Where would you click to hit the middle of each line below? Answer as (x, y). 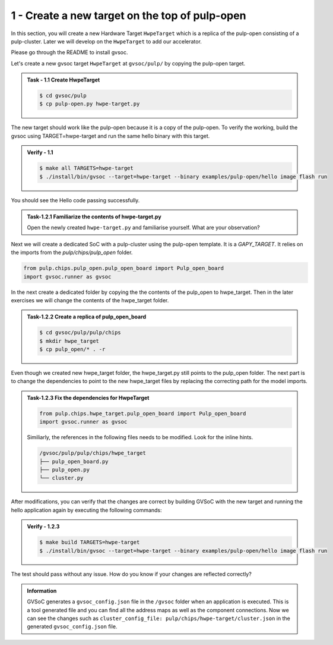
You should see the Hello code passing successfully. (75, 200)
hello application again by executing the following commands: (87, 510)
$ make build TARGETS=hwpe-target (90, 542)
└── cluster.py (61, 478)
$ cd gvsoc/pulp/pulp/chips (80, 333)
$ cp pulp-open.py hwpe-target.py (90, 104)
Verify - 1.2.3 (43, 527)
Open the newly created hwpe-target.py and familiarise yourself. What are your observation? (144, 228)
